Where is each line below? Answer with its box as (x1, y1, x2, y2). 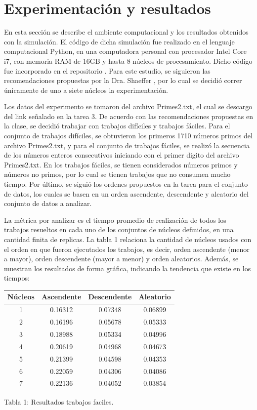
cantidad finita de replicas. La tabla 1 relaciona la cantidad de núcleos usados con (4, 234, 252, 244)
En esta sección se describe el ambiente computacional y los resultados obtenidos (4, 27, 249, 37)
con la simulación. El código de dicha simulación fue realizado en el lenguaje (4, 36, 235, 46)
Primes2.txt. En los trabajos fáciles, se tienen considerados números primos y (4, 159, 238, 169)
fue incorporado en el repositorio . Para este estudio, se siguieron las (4, 65, 211, 76)
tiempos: (4, 273, 30, 283)
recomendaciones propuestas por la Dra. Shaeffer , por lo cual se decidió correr (4, 75, 242, 85)
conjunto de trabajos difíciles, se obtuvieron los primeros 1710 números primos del (4, 130, 253, 141)
